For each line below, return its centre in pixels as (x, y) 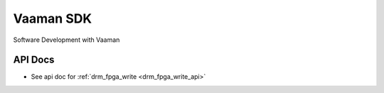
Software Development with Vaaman (66, 40)
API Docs (34, 60)
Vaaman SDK (53, 18)
